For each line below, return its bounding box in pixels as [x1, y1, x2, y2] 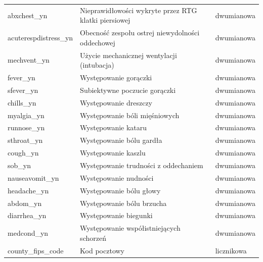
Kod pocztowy [80, 245, 125, 255]
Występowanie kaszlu [80, 147, 146, 158]
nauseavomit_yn [8, 172, 59, 183]
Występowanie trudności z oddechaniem [80, 160, 203, 170]
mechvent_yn [8, 55, 50, 65]
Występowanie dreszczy [80, 97, 153, 108]
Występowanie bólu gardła [80, 135, 162, 145]
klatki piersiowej [80, 15, 130, 25]
